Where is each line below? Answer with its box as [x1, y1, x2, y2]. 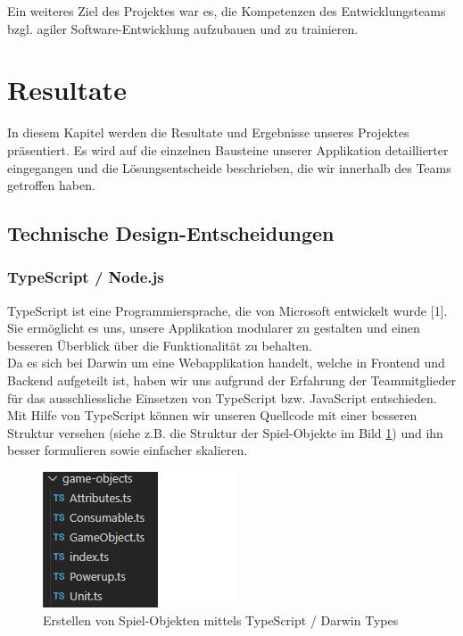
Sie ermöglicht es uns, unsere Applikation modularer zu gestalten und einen [7, 318, 420, 337]
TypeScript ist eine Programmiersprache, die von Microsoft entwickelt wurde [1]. [7, 301, 448, 319]
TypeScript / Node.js [7, 266, 164, 288]
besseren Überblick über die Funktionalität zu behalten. [7, 335, 312, 354]
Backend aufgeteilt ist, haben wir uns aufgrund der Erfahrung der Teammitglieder [7, 371, 456, 390]
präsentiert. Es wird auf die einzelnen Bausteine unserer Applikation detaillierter [7, 140, 449, 159]
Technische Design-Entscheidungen [7, 219, 335, 247]
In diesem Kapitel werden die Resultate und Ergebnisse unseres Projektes [7, 123, 409, 142]
